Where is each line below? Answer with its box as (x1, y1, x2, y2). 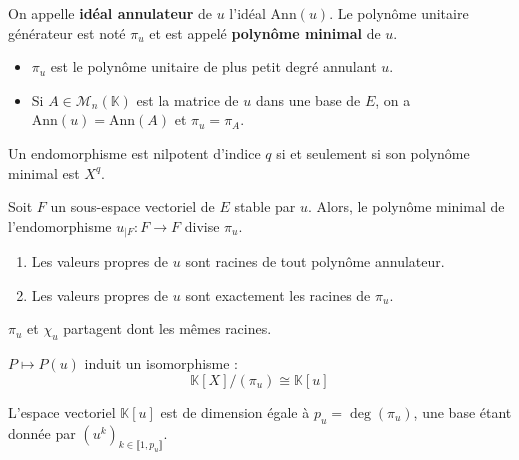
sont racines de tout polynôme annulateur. (185, 251, 445, 272)
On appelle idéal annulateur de (8, 3, 213, 23)
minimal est (8, 162, 80, 183)
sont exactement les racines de (185, 284, 371, 305)
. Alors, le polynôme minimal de (307, 196, 505, 217)
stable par (234, 196, 296, 217)
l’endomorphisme (8, 215, 112, 236)
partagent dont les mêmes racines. (63, 318, 272, 339)
